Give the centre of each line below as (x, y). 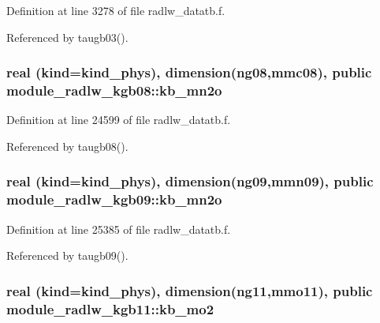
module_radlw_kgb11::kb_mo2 (110, 308)
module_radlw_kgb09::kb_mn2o (114, 199)
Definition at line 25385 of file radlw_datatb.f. (119, 229)
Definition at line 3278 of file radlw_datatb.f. (116, 10)
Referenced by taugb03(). (67, 37)
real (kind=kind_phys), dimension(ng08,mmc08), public (189, 72)
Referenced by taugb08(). (67, 146)
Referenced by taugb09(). (67, 255)
